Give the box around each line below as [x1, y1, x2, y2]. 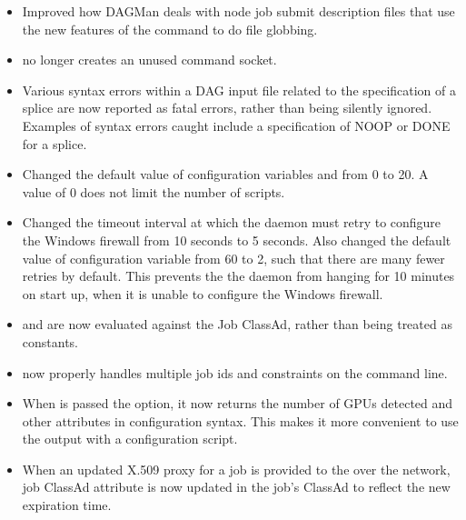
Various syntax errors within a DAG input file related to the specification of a [22, 80, 456, 99]
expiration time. [22, 495, 112, 515]
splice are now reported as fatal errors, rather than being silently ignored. [22, 98, 432, 117]
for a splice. [22, 134, 87, 153]
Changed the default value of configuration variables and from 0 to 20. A [22, 165, 429, 184]
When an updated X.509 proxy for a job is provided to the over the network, [22, 459, 451, 478]
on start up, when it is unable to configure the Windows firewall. [22, 284, 383, 303]
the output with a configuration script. [22, 429, 238, 448]
